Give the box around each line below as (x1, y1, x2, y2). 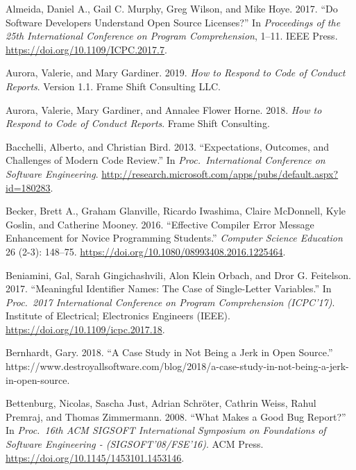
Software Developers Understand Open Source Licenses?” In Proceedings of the (6, 15, 341, 29)
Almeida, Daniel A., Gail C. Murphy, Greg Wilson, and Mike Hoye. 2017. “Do (6, 1, 338, 15)
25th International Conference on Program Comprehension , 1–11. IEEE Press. (6, 28, 338, 43)
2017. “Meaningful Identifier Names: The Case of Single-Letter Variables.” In (6, 281, 332, 296)
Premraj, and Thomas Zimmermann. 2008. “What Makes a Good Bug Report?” (6, 409, 346, 423)
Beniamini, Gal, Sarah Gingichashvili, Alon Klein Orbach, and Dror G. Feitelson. (6, 267, 351, 282)
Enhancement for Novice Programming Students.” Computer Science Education (6, 230, 343, 245)
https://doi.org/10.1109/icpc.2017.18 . (6, 321, 165, 336)
